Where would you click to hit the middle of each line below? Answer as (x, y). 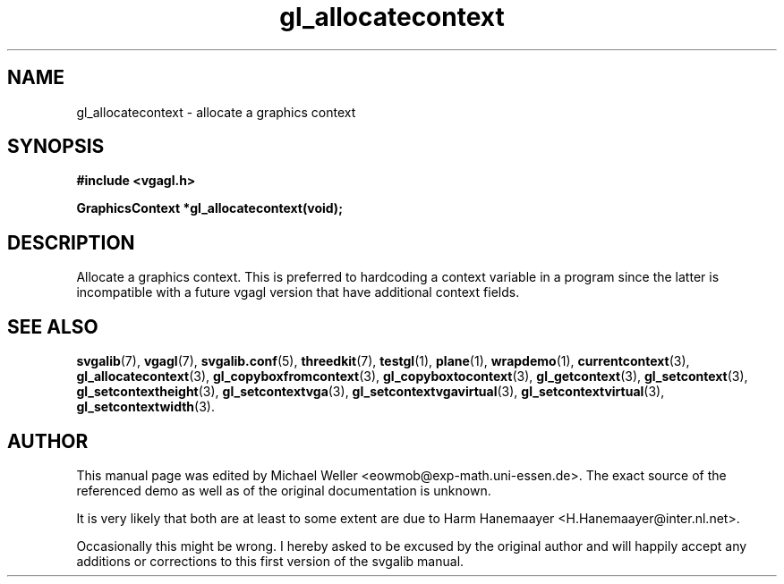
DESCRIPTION (71, 242)
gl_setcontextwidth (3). (145, 407)
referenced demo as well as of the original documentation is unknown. (284, 490)
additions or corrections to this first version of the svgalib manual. (270, 561)
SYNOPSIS (56, 147)
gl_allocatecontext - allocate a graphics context (216, 112)
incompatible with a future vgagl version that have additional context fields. (298, 292)
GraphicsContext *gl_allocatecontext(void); (209, 208)
